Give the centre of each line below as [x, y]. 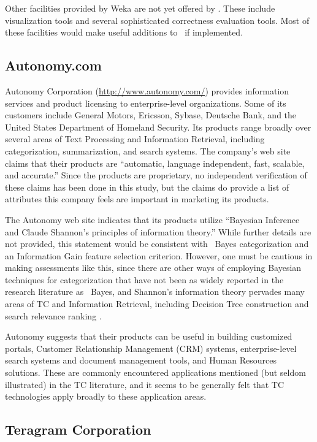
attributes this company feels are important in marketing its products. [137, 199]
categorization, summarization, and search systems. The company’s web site [148, 151]
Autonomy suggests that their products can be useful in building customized [149, 336]
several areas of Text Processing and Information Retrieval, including [135, 139]
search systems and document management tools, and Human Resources [141, 360]
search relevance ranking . [53, 315]
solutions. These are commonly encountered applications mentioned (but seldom [155, 372]
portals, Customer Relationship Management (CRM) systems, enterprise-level [151, 348]
